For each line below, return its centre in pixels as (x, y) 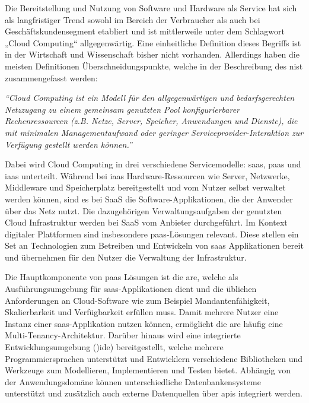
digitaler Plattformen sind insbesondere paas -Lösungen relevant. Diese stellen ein (152, 234)
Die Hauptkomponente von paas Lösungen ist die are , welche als (122, 277)
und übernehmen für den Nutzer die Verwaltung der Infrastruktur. (126, 257)
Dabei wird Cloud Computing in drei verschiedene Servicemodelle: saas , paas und (153, 164)
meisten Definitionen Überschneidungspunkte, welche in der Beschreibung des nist (154, 66)
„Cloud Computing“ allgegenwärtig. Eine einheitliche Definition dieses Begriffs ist (153, 42)
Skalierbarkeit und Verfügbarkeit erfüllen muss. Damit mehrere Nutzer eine (142, 312)
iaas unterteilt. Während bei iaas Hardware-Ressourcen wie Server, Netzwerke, (147, 175)
